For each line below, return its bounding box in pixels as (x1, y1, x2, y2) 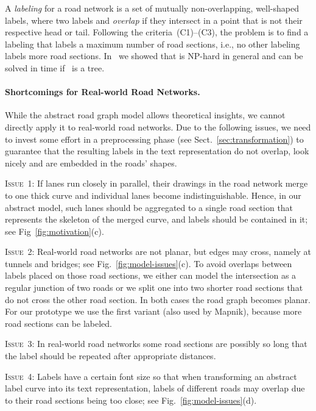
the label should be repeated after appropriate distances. (5, 349, 216, 362)
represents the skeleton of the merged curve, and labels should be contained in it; (5, 213, 308, 226)
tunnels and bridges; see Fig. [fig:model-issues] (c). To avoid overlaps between (5, 257, 292, 270)
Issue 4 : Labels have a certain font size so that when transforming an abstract (5, 370, 297, 382)
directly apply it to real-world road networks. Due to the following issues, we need (5, 120, 311, 133)
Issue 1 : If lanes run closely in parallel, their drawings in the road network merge (5, 177, 308, 190)
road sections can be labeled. (5, 316, 112, 329)
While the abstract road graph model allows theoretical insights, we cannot (5, 109, 286, 121)
